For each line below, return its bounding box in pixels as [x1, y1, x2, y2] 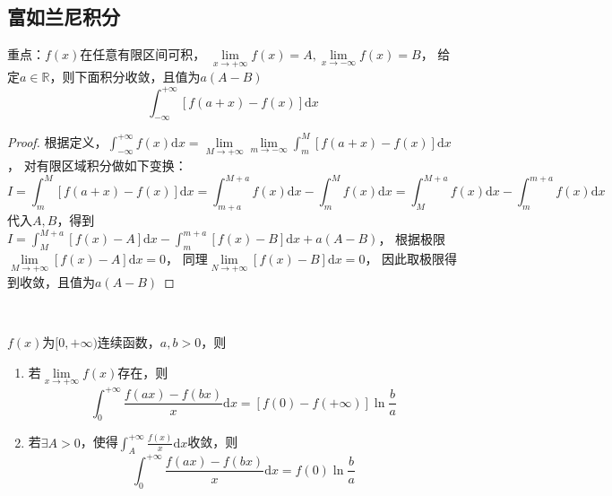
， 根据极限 [378, 229, 446, 248]
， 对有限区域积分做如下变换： [7, 156, 187, 175]
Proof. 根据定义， [7, 132, 108, 151]
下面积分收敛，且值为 [74, 67, 201, 86]
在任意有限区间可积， [80, 45, 206, 64]
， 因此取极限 [365, 248, 445, 267]
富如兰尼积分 [7, 3, 120, 30]
